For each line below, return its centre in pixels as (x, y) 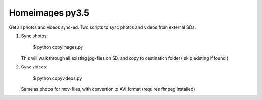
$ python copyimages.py (58, 47)
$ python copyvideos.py (57, 78)
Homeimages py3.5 (49, 13)
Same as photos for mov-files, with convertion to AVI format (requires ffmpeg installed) (108, 89)
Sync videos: (34, 67)
